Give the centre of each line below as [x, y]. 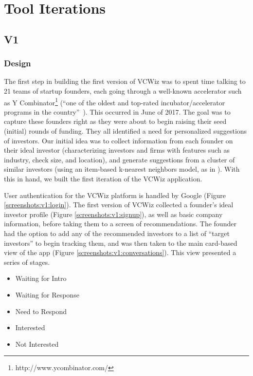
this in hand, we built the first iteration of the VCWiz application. [103, 178]
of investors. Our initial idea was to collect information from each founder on [118, 140]
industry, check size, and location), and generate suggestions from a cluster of [119, 159]
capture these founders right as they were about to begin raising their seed [115, 121]
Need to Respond [41, 311]
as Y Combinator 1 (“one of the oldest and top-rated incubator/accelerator [115, 101]
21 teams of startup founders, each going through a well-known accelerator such [123, 90]
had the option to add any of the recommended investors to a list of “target [117, 233]
